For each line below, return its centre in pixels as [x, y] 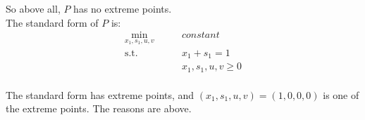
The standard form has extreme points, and [100, 94]
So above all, [33, 8]
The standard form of [52, 22]
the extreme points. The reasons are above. [99, 108]
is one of [341, 94]
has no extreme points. [123, 8]
